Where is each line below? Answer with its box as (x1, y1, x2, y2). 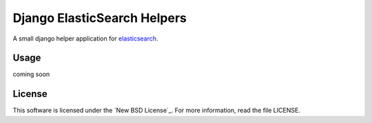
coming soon (12, 70, 50, 78)
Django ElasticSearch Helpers (12, 10, 187, 25)
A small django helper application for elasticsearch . (12, 34, 158, 43)
